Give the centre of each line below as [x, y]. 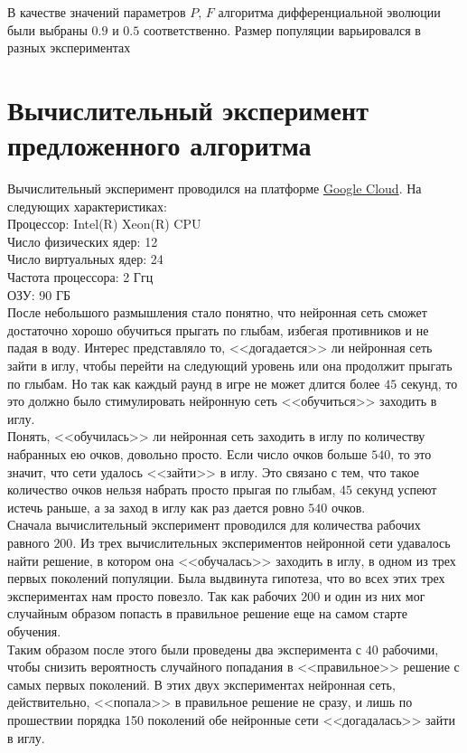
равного [28, 542]
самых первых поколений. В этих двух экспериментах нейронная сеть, [201, 684]
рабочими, [411, 649]
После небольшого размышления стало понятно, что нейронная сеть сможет [217, 312]
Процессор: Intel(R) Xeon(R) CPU [104, 224]
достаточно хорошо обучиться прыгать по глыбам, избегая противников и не [218, 329]
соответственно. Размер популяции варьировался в [282, 29]
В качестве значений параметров [97, 12]
